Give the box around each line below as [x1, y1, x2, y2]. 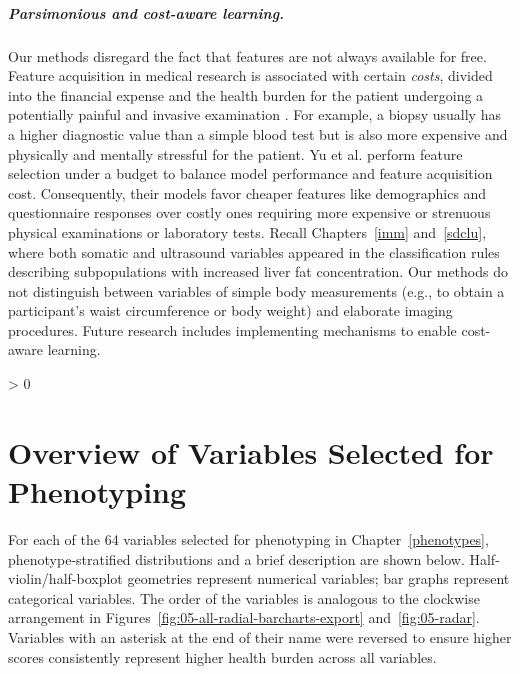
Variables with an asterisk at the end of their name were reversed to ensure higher [8, 626, 512, 647]
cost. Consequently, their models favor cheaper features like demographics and [8, 182, 487, 203]
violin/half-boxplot [8, 568, 123, 589]
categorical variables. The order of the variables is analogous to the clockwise [8, 587, 480, 608]
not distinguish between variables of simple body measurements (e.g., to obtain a [8, 280, 505, 301]
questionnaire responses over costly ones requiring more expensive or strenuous [8, 202, 491, 223]
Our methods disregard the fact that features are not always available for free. [8, 45, 487, 66]
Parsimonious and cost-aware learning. [8, 2, 285, 23]
